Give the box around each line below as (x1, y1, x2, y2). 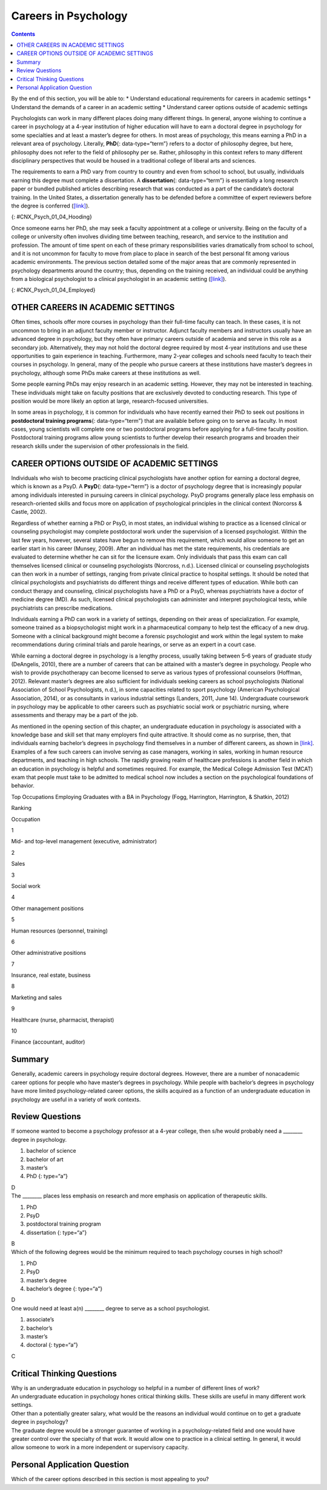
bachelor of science (26, 1147, 76, 1155)
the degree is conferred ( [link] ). (11, 202, 90, 209)
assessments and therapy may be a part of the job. (11, 712, 139, 719)
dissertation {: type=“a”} (26, 1229, 87, 1236)
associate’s (26, 1316, 54, 1323)
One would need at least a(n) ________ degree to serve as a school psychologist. (11, 1304, 210, 1312)
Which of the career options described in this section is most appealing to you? (11, 1475, 209, 1483)
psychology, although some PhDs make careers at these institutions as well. (11, 369, 201, 376)
